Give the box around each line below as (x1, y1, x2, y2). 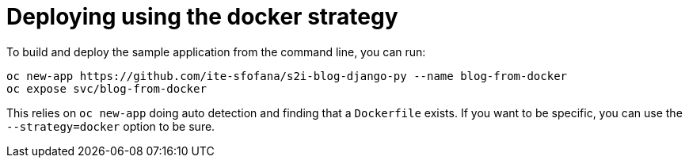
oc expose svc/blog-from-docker (6, 82, 207, 95)
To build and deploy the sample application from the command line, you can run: (6, 44, 426, 59)
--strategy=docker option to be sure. (6, 119, 215, 133)
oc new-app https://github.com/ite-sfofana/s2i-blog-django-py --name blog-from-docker (6, 69, 568, 82)
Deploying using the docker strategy (6, 3, 398, 30)
